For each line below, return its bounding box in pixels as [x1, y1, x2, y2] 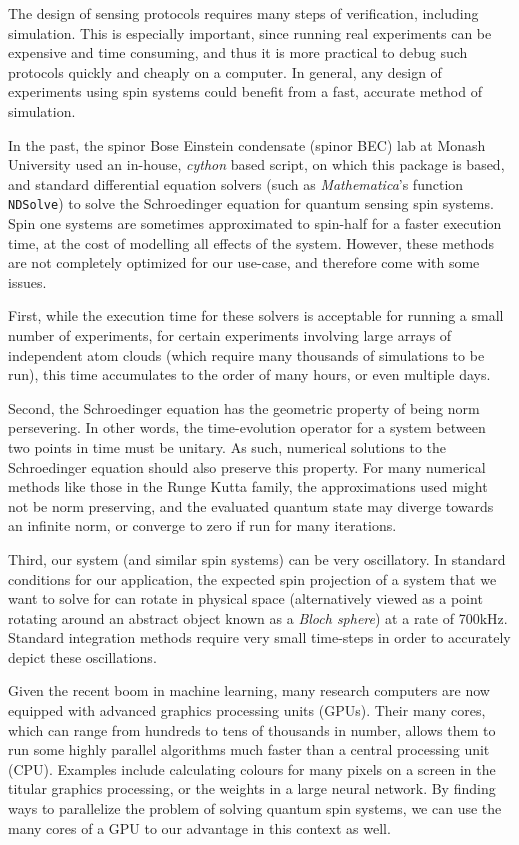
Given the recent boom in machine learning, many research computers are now [8, 680, 490, 701]
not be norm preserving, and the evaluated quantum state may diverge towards [8, 495, 494, 516]
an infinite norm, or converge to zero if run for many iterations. [8, 515, 397, 536]
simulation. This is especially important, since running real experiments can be [8, 22, 492, 43]
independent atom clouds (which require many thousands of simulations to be [8, 344, 485, 365]
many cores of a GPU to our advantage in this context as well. [8, 817, 391, 838]
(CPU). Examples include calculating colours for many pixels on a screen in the [8, 758, 496, 779]
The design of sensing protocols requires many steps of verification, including [8, 3, 479, 23]
